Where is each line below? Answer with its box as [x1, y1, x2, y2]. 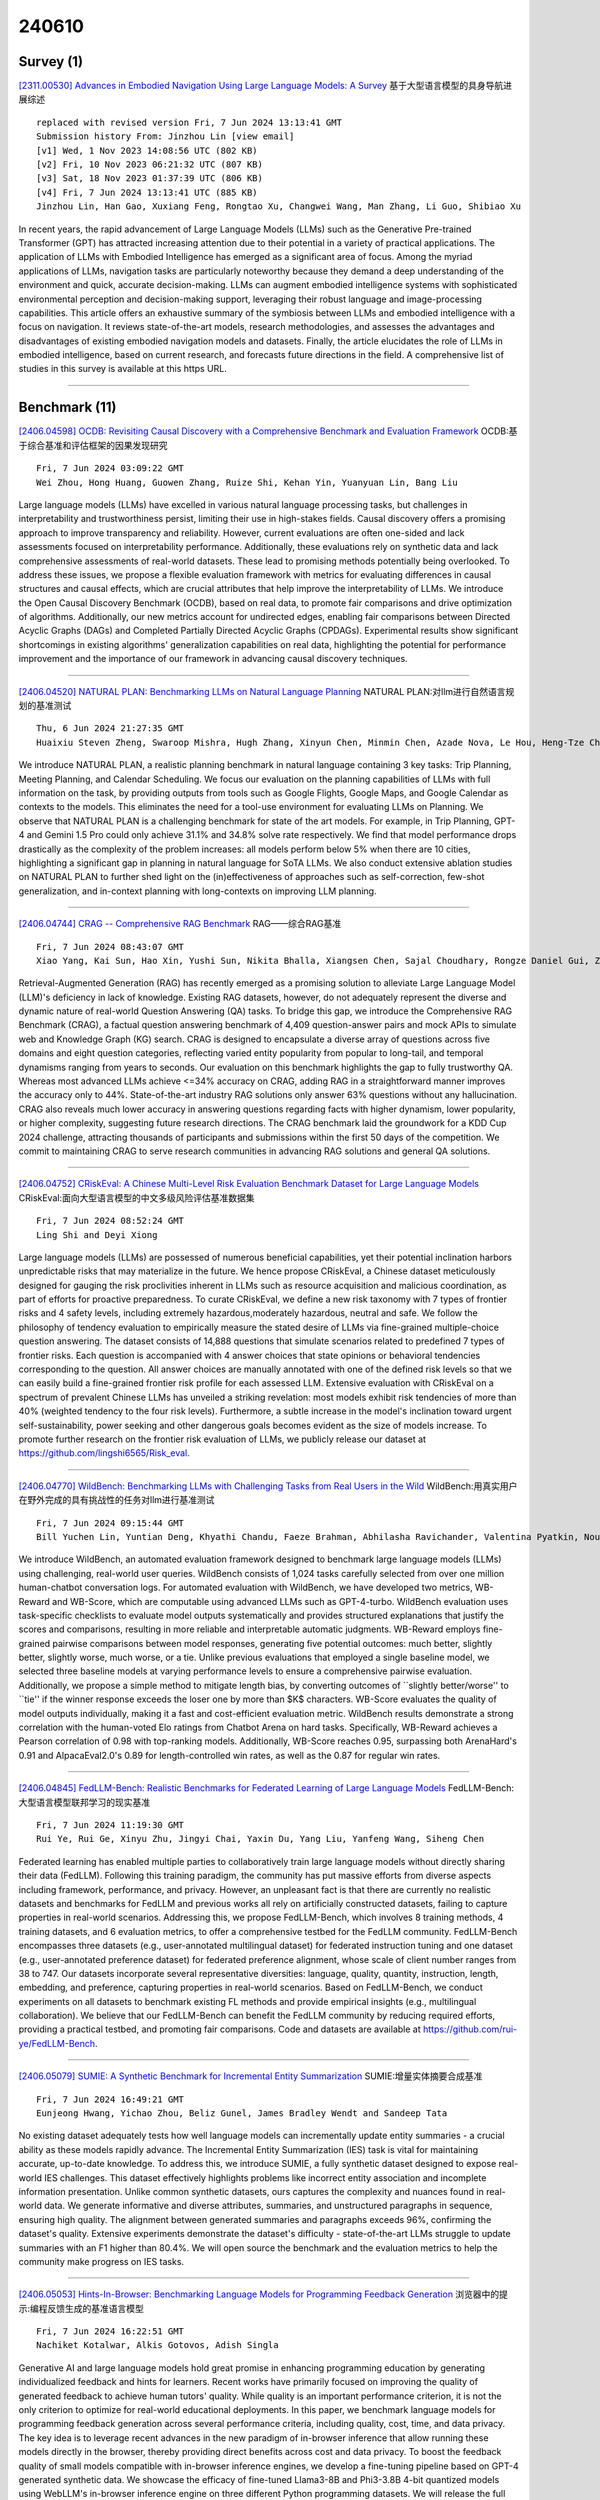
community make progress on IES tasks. [18, 2255, 185, 2267]
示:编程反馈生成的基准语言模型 [18, 2302, 145, 2314]
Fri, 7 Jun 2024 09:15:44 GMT [36, 1517, 185, 1529]
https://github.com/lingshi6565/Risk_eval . [18, 1447, 190, 1459]
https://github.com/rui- [422, 2023, 518, 2035]
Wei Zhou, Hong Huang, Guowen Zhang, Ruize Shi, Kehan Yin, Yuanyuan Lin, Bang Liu [36, 476, 459, 488]
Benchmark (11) [18, 399, 117, 416]
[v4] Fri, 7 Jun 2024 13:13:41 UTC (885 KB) [36, 186, 259, 198]
